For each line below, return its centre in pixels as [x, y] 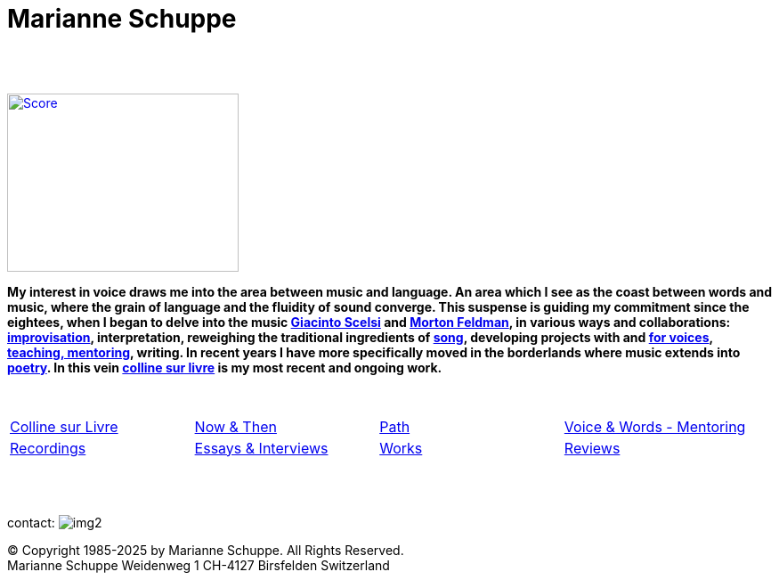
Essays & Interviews [261, 448]
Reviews [592, 448]
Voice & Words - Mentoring [655, 426]
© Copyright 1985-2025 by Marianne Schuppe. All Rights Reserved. [206, 550]
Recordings [48, 448]
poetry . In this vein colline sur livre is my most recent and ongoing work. [225, 367]
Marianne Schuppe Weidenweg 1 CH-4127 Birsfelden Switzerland [199, 565]
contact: [31, 522]
